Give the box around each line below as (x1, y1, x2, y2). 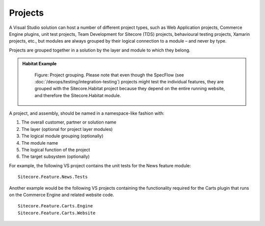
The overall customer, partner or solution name (21, 119, 116, 125)
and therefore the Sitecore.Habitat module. (34, 92, 121, 98)
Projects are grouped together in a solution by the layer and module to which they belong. (9, 47, 191, 53)
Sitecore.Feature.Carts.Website (18, 210, 96, 216)
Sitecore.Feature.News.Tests (18, 174, 88, 180)
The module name (21, 140, 58, 146)
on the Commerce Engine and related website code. (9, 192, 114, 198)
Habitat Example (22, 61, 57, 67)
